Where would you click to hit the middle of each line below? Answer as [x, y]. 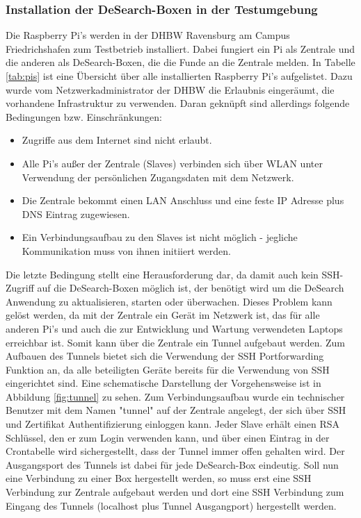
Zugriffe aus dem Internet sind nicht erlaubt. [117, 140]
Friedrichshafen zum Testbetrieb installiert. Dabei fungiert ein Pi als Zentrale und [180, 48]
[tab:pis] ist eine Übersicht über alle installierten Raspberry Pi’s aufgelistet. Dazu [179, 76]
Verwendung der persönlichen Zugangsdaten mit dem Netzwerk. [158, 177]
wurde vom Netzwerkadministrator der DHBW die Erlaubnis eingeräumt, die [170, 89]
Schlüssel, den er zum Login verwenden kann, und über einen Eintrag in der [168, 437]
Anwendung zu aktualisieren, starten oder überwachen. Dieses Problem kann [169, 301]
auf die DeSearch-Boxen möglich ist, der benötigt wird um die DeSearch [191, 288]
